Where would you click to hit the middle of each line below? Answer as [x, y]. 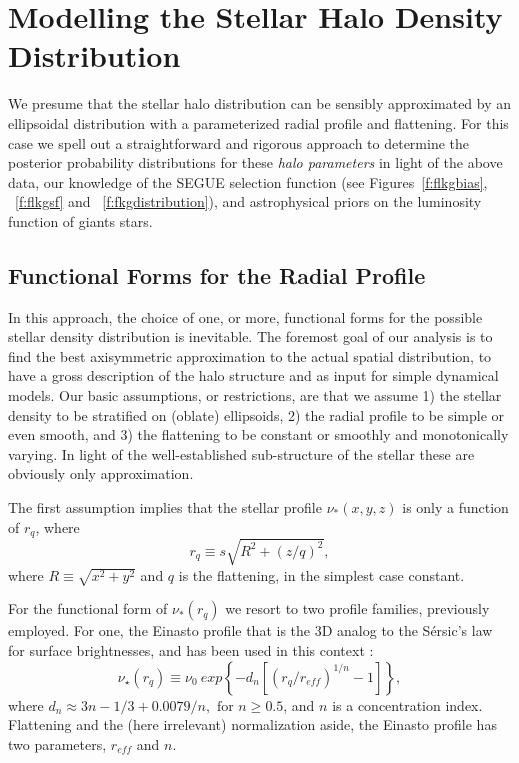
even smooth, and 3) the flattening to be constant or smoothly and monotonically [258, 434]
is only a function [455, 507]
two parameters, [57, 743]
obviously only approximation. [101, 473]
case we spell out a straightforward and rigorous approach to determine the [239, 142]
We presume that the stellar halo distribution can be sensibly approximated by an [260, 103]
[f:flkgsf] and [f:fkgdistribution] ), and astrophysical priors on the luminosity [248, 201]
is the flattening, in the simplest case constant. [321, 574]
